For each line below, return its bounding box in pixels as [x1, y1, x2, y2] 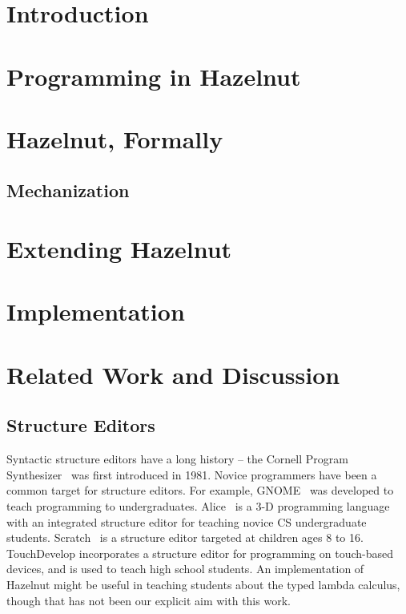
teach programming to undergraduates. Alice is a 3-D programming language [6, 498, 390, 515]
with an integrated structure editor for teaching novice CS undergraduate [6, 513, 367, 530]
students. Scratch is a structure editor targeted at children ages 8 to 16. [6, 529, 364, 546]
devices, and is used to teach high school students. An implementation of [6, 560, 364, 577]
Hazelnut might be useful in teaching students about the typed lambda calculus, [6, 576, 400, 592]
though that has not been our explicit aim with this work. [6, 592, 291, 608]
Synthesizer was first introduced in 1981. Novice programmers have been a [6, 466, 377, 483]
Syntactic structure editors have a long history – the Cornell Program [6, 450, 348, 467]
